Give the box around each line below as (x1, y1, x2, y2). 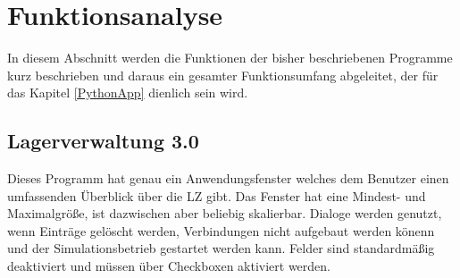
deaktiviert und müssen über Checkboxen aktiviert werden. (7, 257, 330, 275)
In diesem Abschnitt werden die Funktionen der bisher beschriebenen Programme (7, 48, 453, 67)
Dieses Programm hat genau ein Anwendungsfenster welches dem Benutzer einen (7, 169, 449, 188)
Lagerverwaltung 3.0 (7, 127, 199, 155)
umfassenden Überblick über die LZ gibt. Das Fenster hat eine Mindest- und (7, 186, 426, 205)
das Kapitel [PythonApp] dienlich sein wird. (7, 83, 248, 102)
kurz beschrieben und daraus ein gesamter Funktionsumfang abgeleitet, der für (7, 65, 439, 84)
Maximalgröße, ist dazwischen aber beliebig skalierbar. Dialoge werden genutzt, (7, 204, 442, 223)
